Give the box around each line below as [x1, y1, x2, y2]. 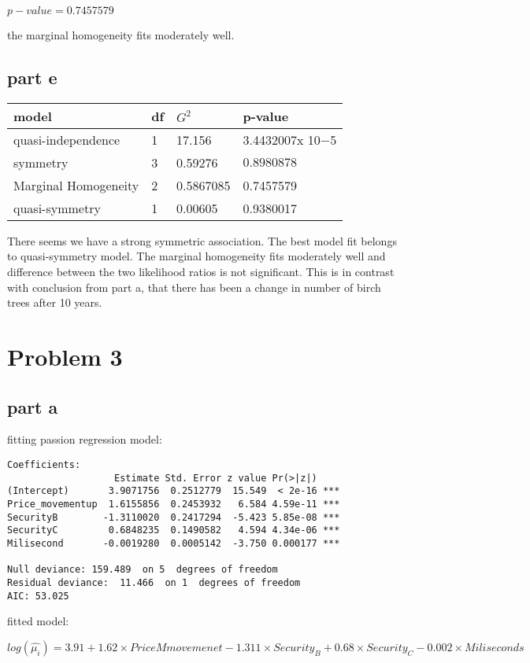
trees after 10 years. [7, 294, 102, 311]
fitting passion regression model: [7, 431, 162, 448]
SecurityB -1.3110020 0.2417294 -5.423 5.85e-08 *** [7, 511, 340, 523]
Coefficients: [7, 459, 81, 470]
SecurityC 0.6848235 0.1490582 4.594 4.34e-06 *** [7, 525, 340, 536]
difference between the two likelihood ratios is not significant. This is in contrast [7, 263, 395, 279]
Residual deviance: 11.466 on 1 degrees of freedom [7, 576, 301, 588]
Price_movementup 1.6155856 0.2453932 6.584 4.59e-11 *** [7, 498, 340, 510]
